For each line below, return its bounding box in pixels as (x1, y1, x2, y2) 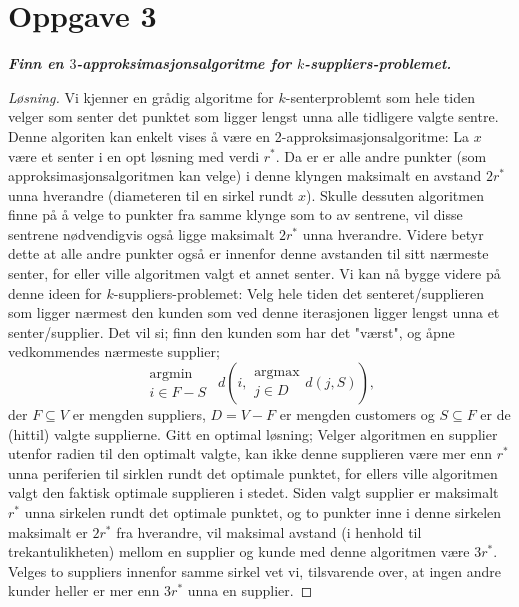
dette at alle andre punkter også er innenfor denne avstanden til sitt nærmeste (8, 243, 489, 264)
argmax (254, 365, 300, 380)
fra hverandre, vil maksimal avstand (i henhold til (116, 521, 422, 542)
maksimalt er (8, 521, 88, 542)
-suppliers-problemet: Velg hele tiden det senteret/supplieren (113, 282, 485, 303)
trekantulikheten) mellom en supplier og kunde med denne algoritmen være (8, 541, 470, 562)
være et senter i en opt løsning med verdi (8, 145, 260, 166)
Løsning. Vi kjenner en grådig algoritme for (8, 86, 274, 107)
